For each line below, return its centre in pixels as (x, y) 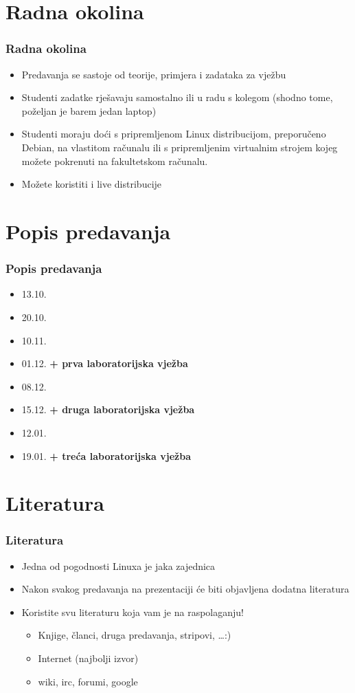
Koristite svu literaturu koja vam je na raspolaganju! (133, 612)
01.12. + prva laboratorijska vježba (105, 363)
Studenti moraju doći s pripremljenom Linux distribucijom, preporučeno (174, 134)
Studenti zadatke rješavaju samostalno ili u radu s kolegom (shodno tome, (177, 97)
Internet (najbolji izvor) (88, 658)
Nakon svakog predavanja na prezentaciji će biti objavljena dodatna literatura (185, 589)
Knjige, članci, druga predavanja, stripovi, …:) (135, 635)
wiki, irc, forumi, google (88, 681)
